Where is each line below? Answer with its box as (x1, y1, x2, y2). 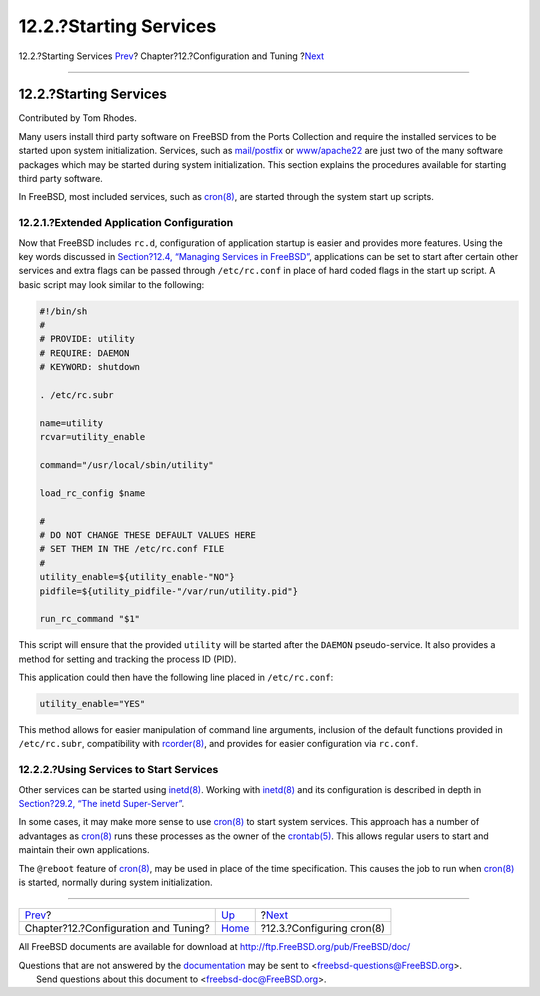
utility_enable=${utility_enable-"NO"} (39, 571, 235, 583)
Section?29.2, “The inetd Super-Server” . (18, 797, 185, 809)
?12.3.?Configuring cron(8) (260, 921, 385, 935)
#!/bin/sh (39, 305, 88, 317)
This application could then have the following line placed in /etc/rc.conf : (18, 671, 334, 684)
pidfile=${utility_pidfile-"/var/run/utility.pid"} (39, 585, 299, 597)
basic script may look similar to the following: (18, 278, 205, 290)
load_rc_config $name (39, 487, 146, 499)
